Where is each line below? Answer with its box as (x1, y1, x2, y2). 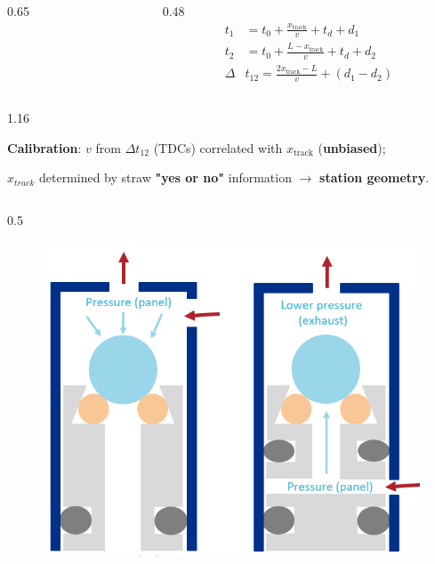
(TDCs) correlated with (153, 138, 283, 157)
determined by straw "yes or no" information (38, 168, 292, 187)
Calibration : (7, 138, 82, 157)
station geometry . (319, 168, 430, 187)
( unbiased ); (318, 138, 386, 157)
